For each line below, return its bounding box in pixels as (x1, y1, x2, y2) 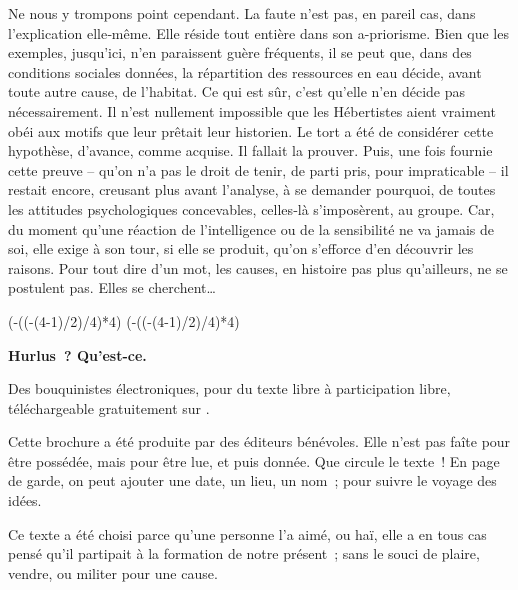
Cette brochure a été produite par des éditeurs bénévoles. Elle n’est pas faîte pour (8, 431, 511, 452)
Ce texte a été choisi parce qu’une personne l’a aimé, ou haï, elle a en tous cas (8, 523, 487, 544)
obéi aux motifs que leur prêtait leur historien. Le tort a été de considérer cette (8, 120, 494, 141)
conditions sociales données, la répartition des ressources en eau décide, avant (8, 61, 482, 82)
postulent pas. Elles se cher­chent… (8, 277, 216, 298)
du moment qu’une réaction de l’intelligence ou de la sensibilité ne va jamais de (8, 218, 494, 239)
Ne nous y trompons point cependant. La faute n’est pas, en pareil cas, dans (8, 3, 476, 23)
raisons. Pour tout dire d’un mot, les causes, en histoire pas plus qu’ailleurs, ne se (8, 257, 508, 278)
